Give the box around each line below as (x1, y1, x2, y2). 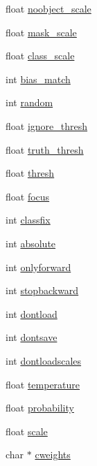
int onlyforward (6, 259, 71, 274)
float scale (6, 423, 48, 438)
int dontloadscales (6, 353, 82, 367)
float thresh (6, 166, 55, 180)
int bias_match (6, 71, 71, 86)
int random (6, 95, 53, 110)
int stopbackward (6, 283, 79, 298)
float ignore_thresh (6, 118, 88, 133)
